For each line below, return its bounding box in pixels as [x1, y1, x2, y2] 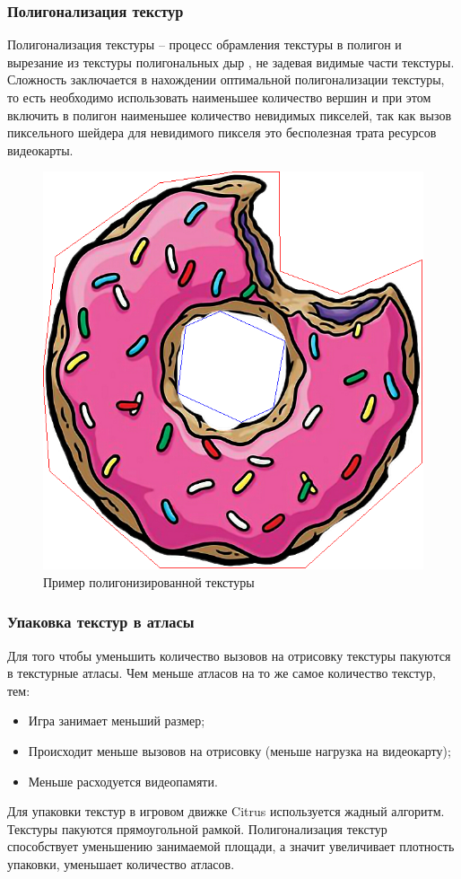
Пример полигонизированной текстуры [43, 572, 255, 591]
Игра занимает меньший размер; [28, 711, 205, 730]
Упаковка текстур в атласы [7, 611, 195, 633]
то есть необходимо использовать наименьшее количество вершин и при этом [7, 88, 431, 106]
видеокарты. [7, 140, 74, 159]
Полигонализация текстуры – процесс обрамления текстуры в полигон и [7, 35, 402, 54]
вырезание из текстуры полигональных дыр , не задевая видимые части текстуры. [7, 52, 455, 71]
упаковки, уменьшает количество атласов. [7, 855, 235, 874]
